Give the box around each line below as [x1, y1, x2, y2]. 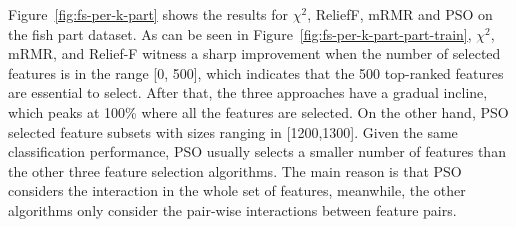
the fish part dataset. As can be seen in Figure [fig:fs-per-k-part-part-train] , [8, 23, 472, 44]
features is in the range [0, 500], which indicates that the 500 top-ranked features [8, 62, 504, 83]
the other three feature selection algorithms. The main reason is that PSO [8, 160, 462, 181]
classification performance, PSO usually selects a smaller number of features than [8, 141, 506, 162]
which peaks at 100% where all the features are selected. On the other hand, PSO [8, 101, 509, 122]
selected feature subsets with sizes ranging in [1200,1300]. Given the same [8, 121, 458, 142]
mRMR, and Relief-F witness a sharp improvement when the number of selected [8, 43, 501, 64]
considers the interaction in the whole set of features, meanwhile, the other [8, 180, 466, 201]
